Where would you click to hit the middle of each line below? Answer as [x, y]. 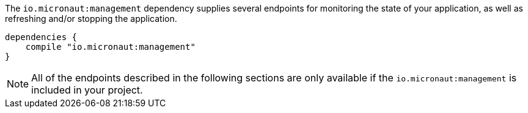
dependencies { [41, 37]
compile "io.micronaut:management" [110, 47]
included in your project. [87, 90]
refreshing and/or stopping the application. [91, 19]
